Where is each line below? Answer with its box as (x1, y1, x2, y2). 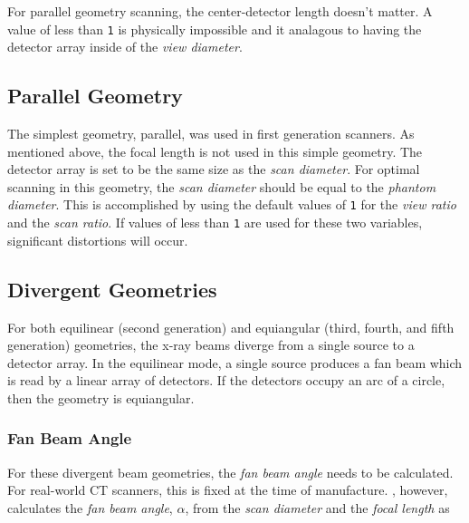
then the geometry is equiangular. (7, 388, 195, 407)
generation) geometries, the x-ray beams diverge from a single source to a (7, 335, 415, 354)
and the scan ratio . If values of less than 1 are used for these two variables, (7, 213, 423, 232)
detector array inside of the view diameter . (7, 37, 243, 56)
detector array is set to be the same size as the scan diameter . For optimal (7, 160, 420, 179)
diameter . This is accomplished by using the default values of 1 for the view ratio (7, 195, 456, 214)
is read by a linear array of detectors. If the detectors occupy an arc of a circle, (7, 371, 445, 390)
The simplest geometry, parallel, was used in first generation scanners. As (7, 124, 415, 143)
